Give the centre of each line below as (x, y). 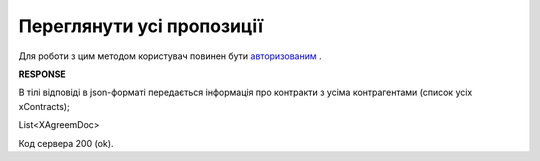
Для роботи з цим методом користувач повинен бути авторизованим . (170, 56)
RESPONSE (42, 74)
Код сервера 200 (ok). (66, 143)
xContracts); (44, 106)
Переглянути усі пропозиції (141, 26)
